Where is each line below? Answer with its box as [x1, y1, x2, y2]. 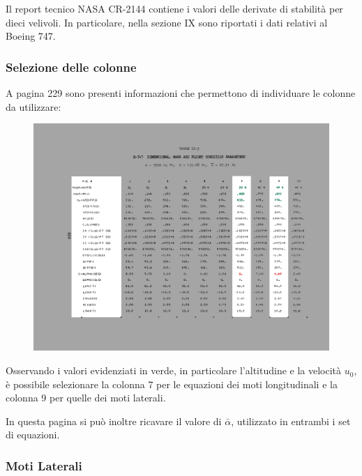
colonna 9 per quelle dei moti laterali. [6, 390, 166, 405]
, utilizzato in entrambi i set [231, 413, 351, 428]
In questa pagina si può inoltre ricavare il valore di [6, 413, 222, 428]
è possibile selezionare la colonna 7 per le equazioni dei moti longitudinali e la [6, 376, 338, 391]
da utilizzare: [6, 99, 61, 114]
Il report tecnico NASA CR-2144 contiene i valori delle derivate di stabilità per [6, 1, 343, 15]
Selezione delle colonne [6, 58, 137, 75]
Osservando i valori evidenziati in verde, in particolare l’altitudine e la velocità [6, 363, 342, 378]
